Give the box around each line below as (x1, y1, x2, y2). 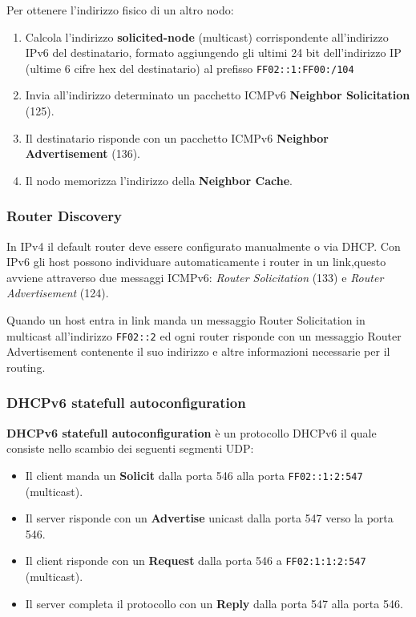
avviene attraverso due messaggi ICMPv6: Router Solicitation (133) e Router (6, 268, 384, 285)
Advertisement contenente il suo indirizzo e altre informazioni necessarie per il (6, 343, 390, 360)
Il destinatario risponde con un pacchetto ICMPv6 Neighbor (25, 129, 329, 146)
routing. (6, 358, 46, 375)
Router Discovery (6, 206, 122, 226)
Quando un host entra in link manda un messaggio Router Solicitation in (6, 312, 366, 328)
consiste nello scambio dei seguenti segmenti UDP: (6, 440, 254, 457)
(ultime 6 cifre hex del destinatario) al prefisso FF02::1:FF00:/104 (25, 59, 354, 76)
